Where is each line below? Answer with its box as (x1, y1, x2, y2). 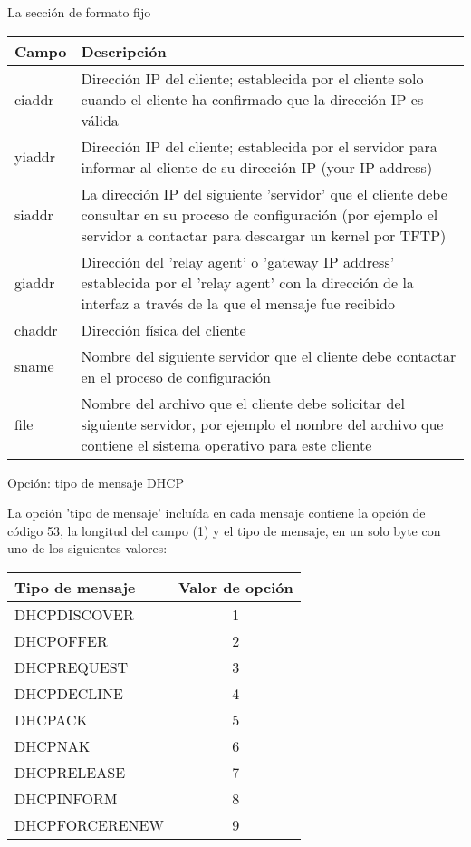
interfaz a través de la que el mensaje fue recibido (81, 292, 396, 314)
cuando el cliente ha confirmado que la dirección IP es (81, 88, 424, 110)
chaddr (14, 318, 58, 340)
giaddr (14, 271, 55, 293)
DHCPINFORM (14, 787, 118, 809)
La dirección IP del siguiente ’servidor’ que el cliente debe (81, 182, 447, 204)
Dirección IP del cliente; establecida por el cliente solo (81, 67, 424, 89)
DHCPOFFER (14, 629, 108, 651)
